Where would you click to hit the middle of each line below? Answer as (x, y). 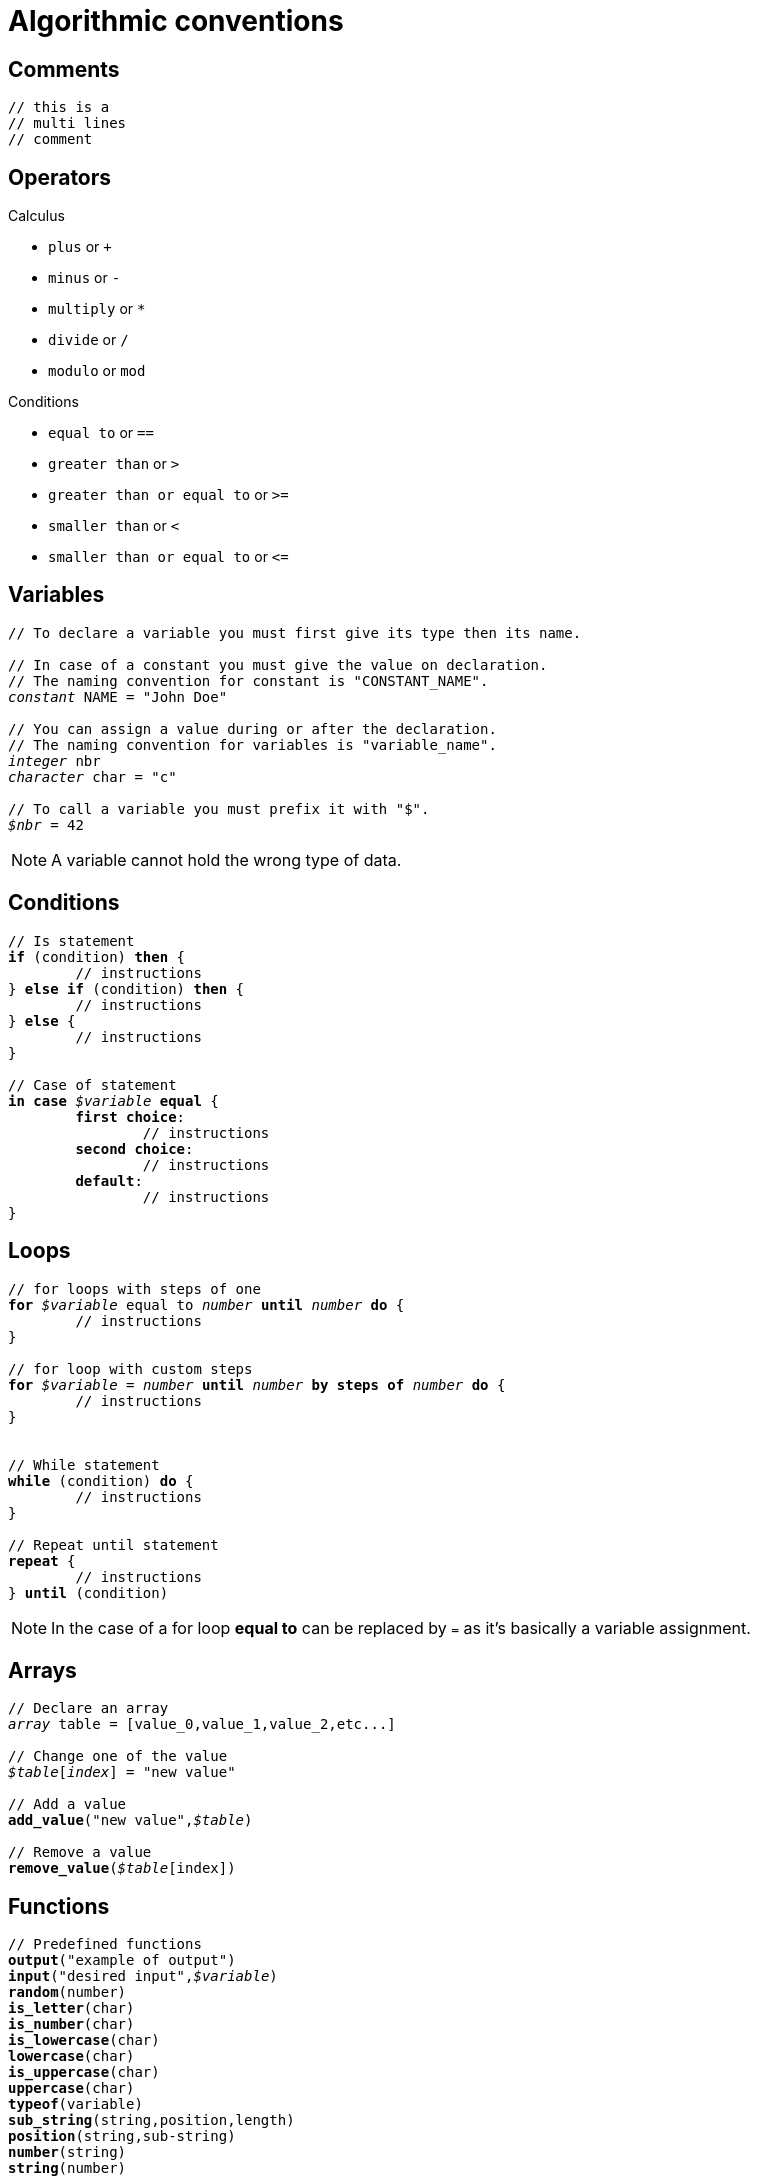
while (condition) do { (101, 1480)
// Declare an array (88, 1708)
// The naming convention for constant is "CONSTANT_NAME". (248, 680)
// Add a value (67, 1804)
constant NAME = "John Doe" (118, 696)
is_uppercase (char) (84, 2072)
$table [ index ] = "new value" (122, 1772)
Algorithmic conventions (176, 21)
